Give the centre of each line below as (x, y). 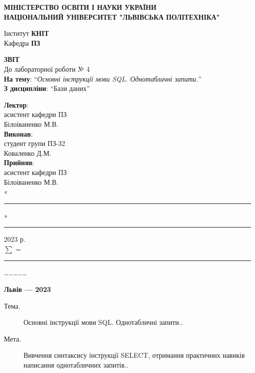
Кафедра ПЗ (22, 43)
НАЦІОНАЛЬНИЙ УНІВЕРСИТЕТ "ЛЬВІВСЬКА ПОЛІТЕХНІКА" (112, 16)
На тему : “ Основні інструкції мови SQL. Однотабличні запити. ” (103, 78)
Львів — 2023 (27, 289)
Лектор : (16, 104)
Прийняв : (19, 162)
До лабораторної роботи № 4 (47, 69)
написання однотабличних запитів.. (76, 365)
